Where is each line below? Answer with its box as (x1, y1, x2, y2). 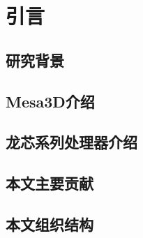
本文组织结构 (6, 213, 93, 235)
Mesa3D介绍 (6, 90, 95, 112)
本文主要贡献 (6, 172, 93, 194)
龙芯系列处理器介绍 (6, 131, 137, 153)
